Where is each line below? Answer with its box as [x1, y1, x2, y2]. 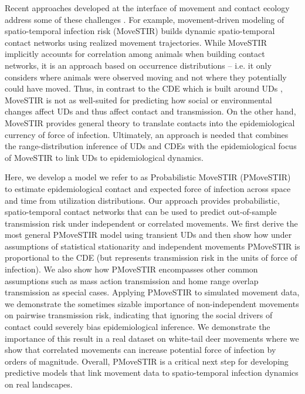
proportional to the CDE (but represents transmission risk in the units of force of [5, 251, 297, 264]
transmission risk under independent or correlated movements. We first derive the [5, 217, 298, 229]
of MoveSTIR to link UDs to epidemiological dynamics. [5, 151, 204, 163]
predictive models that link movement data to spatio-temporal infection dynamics [5, 366, 299, 379]
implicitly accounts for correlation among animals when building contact [5, 48, 265, 60]
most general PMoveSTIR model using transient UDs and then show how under [5, 228, 292, 241]
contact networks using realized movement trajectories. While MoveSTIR [5, 36, 267, 48]
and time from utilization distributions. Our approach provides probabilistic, [5, 194, 280, 206]
